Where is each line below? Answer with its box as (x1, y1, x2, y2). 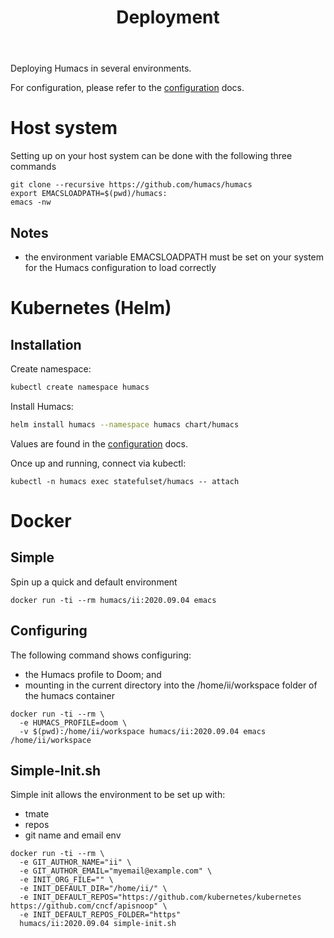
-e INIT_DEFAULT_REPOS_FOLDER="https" (19, 910, 182, 920)
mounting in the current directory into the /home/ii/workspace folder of (24, 679, 318, 691)
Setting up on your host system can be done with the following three (10, 150, 293, 162)
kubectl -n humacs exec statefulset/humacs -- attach (10, 476, 240, 486)
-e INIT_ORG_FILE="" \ (19, 875, 114, 885)
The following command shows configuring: (10, 649, 192, 661)
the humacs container (24, 689, 116, 701)
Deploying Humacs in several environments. (10, 62, 192, 75)
